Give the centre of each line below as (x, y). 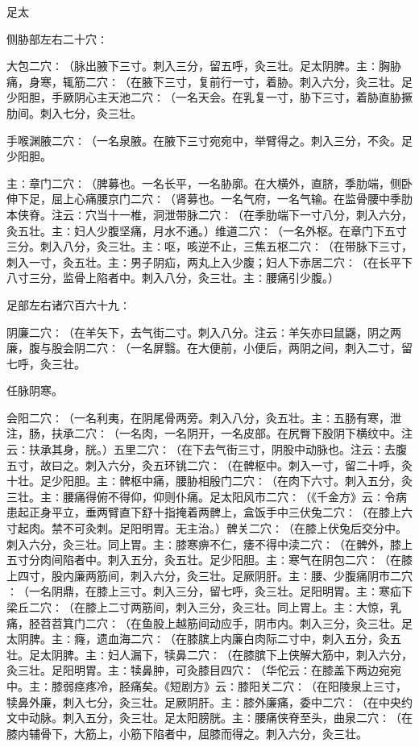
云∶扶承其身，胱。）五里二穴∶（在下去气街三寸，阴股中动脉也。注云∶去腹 (207, 449)
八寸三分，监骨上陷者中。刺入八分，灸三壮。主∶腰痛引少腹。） (173, 278)
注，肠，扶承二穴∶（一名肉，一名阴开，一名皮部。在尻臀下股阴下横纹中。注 (209, 433)
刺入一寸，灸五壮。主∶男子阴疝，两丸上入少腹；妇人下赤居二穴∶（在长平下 (209, 261)
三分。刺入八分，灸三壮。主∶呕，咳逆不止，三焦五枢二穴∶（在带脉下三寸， (209, 246)
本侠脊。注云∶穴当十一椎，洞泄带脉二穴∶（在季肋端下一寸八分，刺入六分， (209, 214)
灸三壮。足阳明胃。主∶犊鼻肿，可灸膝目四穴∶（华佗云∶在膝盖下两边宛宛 (204, 670)
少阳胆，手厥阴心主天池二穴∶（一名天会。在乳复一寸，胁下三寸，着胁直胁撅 (209, 97)
